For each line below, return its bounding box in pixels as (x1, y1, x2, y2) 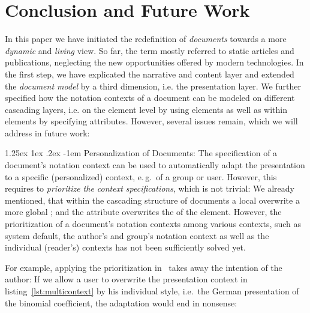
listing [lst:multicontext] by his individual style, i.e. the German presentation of (5, 285, 299, 297)
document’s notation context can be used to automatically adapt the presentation (5, 159, 305, 171)
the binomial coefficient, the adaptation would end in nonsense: (5, 296, 237, 309)
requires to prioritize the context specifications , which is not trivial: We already (5, 182, 294, 195)
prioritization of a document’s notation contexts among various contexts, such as (5, 217, 302, 230)
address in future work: (5, 126, 90, 139)
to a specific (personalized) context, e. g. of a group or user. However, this (5, 170, 277, 183)
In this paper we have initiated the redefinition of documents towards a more (5, 32, 287, 45)
